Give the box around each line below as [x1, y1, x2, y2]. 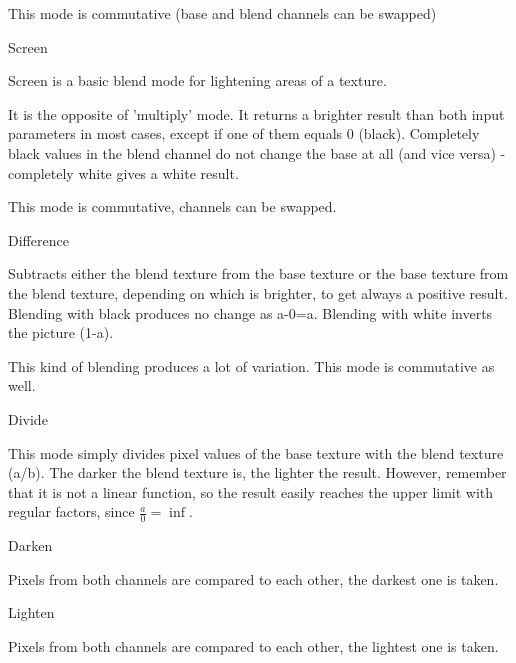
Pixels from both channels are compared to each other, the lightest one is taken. [8, 635, 499, 656]
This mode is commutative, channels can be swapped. [8, 196, 337, 217]
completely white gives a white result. [8, 162, 239, 183]
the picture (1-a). [8, 322, 114, 343]
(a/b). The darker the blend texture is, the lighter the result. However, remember [8, 462, 507, 483]
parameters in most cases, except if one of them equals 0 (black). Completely [8, 123, 480, 144]
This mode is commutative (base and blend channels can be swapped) [8, 3, 437, 23]
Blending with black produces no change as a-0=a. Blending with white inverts [8, 302, 493, 323]
